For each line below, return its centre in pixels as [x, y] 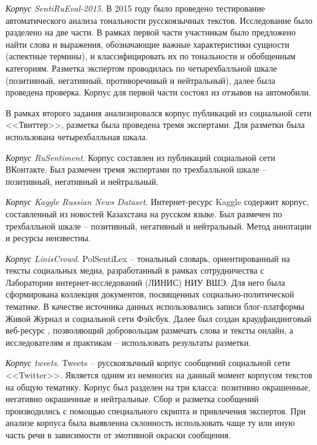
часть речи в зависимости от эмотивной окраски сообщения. [118, 435]
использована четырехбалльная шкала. [77, 136]
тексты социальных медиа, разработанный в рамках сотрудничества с [135, 270]
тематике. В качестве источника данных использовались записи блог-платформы [155, 306]
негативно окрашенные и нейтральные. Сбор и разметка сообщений [132, 399]
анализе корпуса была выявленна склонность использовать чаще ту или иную [150, 423]
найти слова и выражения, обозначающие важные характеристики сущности [147, 44]
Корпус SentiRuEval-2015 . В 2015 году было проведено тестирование [136, 8]
